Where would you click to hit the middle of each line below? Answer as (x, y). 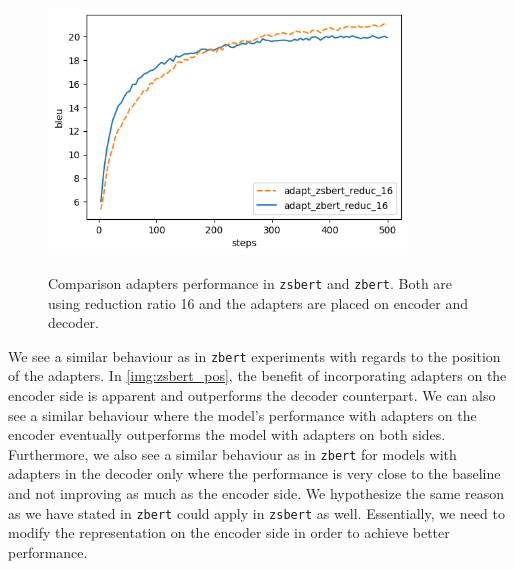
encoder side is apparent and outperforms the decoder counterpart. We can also (252, 394)
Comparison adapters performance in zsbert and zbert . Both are (250, 282)
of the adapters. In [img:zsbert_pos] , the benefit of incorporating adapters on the (257, 375)
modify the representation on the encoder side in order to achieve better (229, 532)
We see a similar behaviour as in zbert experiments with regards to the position (254, 355)
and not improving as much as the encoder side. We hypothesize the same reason (256, 492)
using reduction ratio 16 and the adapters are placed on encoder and (258, 302)
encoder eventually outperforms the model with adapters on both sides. (227, 434)
